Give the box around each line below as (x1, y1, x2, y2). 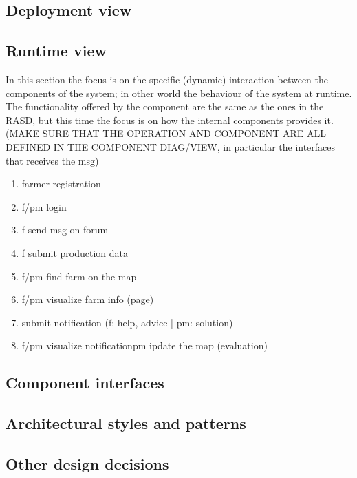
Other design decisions (6, 453, 169, 474)
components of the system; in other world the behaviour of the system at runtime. (6, 85, 352, 100)
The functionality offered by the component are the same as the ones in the (6, 99, 324, 114)
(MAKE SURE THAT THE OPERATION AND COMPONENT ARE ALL (6, 126, 326, 141)
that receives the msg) (6, 153, 99, 167)
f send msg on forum (21, 222, 109, 237)
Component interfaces (6, 372, 164, 393)
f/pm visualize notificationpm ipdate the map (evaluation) (21, 338, 268, 353)
